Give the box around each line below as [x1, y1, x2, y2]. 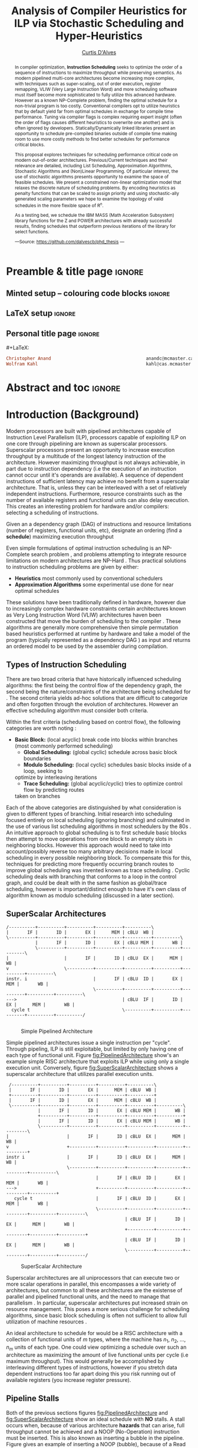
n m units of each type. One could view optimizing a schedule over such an [6, 1343, 187, 1352]
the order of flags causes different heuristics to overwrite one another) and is [14, 119, 174, 125]
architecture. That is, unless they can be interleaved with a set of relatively [6, 484, 187, 491]
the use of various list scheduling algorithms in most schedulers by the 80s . [6, 823, 192, 830]
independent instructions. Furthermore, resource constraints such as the [6, 490, 183, 497]
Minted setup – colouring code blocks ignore [6, 288, 170, 298]
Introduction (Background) [6, 408, 140, 422]
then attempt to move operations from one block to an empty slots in [6, 835, 173, 842]
